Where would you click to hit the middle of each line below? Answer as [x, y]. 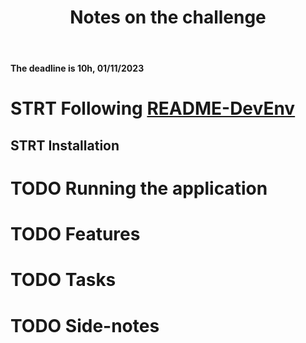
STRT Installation [65, 145]
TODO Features [75, 234]
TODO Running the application [139, 188]
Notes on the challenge [168, 17]
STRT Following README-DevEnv [153, 108]
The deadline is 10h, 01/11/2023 [77, 68]
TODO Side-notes [85, 325]
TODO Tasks [63, 280]
